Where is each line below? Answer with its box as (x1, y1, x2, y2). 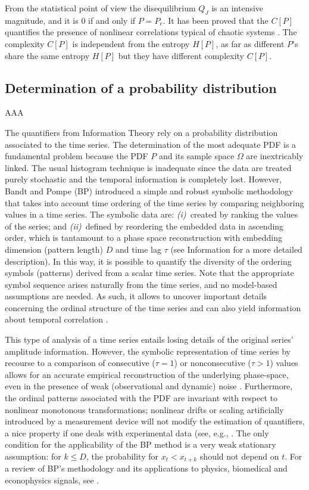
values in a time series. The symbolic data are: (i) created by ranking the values (5, 208, 298, 221)
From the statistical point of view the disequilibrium (5, 2, 196, 14)
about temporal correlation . (5, 313, 108, 325)
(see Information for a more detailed (170, 243, 302, 255)
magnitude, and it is (5, 14, 79, 26)
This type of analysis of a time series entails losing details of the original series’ (5, 333, 294, 346)
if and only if (88, 14, 136, 26)
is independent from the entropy (72, 37, 190, 49)
